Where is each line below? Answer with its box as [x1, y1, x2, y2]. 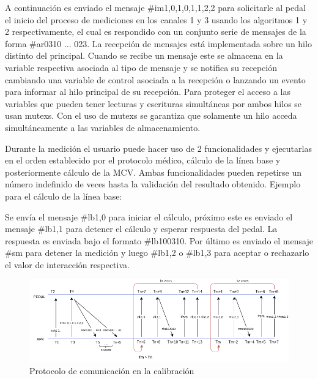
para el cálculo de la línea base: [5, 189, 122, 202]
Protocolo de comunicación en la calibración [29, 364, 194, 377]
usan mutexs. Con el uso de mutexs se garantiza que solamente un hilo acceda [5, 109, 297, 122]
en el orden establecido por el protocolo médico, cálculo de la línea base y [5, 154, 281, 167]
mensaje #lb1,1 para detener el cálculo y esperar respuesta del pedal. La [5, 222, 278, 235]
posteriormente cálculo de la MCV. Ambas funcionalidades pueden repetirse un [5, 165, 302, 178]
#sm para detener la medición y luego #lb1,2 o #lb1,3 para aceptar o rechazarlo [5, 246, 309, 259]
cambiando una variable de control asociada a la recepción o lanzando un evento [5, 73, 306, 86]
